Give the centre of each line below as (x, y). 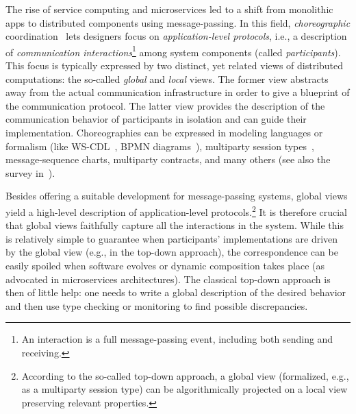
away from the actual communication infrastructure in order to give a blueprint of (178, 92)
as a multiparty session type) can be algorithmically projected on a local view (185, 389)
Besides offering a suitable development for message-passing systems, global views (177, 196)
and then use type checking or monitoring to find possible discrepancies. (157, 305)
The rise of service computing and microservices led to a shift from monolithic (169, 9)
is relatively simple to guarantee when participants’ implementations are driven (172, 238)
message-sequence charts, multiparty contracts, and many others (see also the (168, 159)
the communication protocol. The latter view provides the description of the (165, 105)
